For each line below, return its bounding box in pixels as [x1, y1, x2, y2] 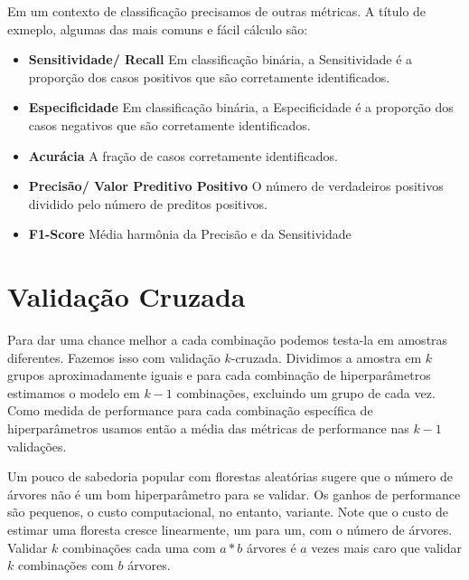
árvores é [247, 537, 296, 556]
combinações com [17, 556, 114, 575]
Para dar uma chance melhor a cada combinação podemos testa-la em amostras [7, 330, 448, 349]
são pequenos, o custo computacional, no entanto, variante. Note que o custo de [7, 502, 448, 521]
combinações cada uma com [62, 537, 216, 556]
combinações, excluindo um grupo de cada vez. [176, 383, 436, 402]
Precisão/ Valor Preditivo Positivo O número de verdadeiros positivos [28, 176, 444, 195]
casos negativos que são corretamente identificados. [28, 115, 311, 134]
